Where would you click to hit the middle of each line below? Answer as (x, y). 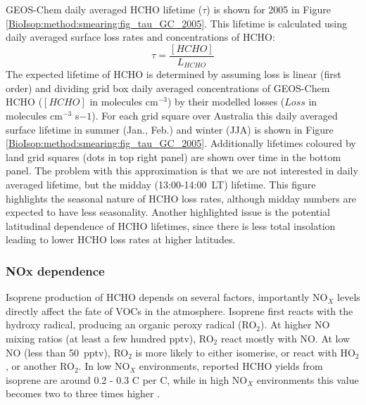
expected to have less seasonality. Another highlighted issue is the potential (168, 212)
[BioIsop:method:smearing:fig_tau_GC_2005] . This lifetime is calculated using (176, 23)
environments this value (308, 379)
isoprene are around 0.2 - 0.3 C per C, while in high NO (127, 379)
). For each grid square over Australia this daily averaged (215, 116)
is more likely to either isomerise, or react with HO (245, 352)
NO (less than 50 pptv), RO (67, 352)
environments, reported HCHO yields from (231, 366)
